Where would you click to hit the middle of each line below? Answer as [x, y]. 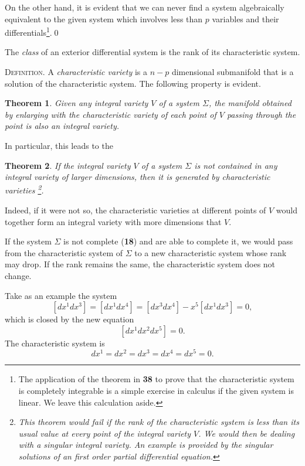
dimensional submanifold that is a [233, 72]
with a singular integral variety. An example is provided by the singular [146, 445]
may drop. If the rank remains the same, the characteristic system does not [140, 264]
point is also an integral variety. [62, 126]
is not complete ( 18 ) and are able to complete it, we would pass [178, 241]
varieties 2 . [24, 189]
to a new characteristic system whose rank [211, 252]
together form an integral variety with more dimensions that [113, 221]
